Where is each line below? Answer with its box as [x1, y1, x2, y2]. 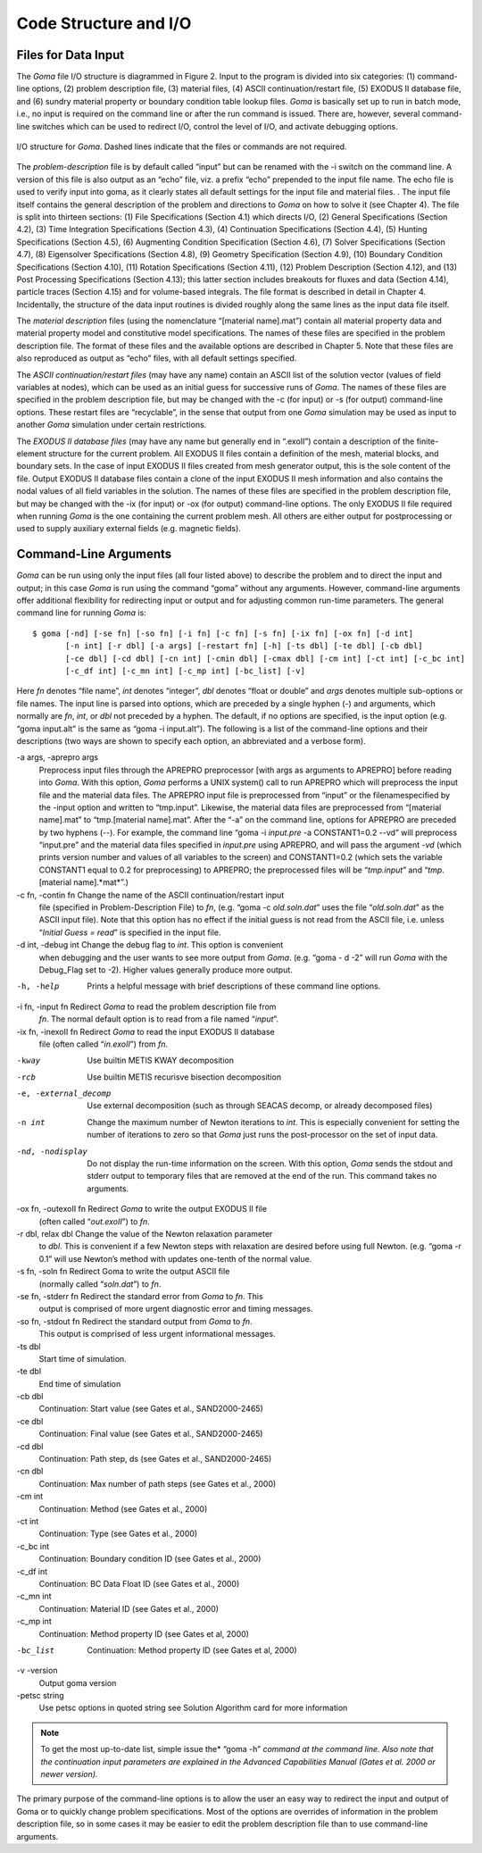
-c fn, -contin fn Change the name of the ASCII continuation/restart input [16, 889, 285, 900]
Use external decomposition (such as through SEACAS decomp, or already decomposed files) [87, 1100, 433, 1111]
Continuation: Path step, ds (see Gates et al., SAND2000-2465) [38, 1454, 272, 1465]
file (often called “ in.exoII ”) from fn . [38, 1039, 169, 1049]
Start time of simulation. [38, 1353, 127, 1364]
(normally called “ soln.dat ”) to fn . [38, 1278, 162, 1290]
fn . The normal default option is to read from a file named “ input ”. [38, 1014, 279, 1024]
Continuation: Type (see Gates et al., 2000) [38, 1528, 198, 1540]
